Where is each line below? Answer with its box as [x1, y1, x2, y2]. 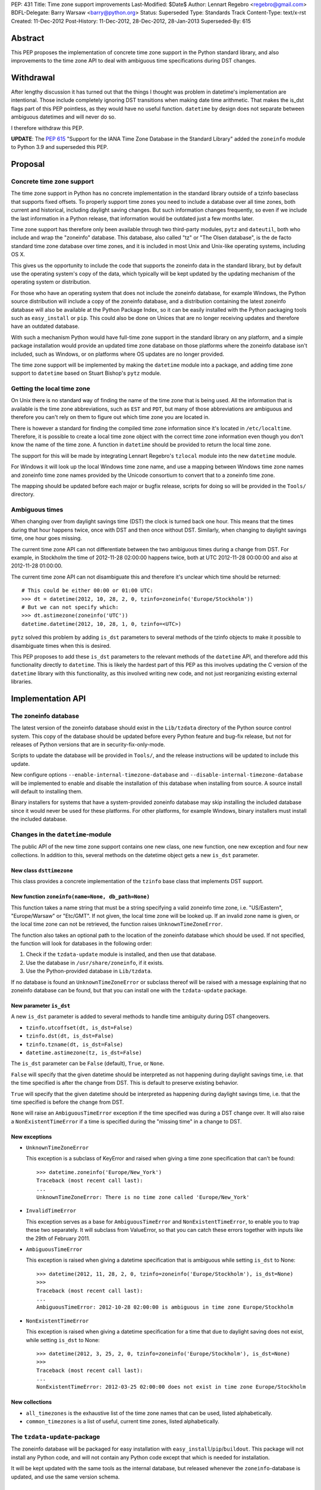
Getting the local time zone [11, 384, 90, 393]
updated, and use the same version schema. [11, 1473, 120, 1480]
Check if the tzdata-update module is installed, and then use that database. [26, 951, 217, 958]
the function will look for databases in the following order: [11, 940, 153, 947]
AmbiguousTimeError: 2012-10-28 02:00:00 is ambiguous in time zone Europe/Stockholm [36, 1304, 294, 1311]
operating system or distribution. [11, 278, 92, 285]
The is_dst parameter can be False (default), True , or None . [11, 1060, 165, 1067]
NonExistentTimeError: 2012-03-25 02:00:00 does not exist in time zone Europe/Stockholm [36, 1383, 306, 1390]
